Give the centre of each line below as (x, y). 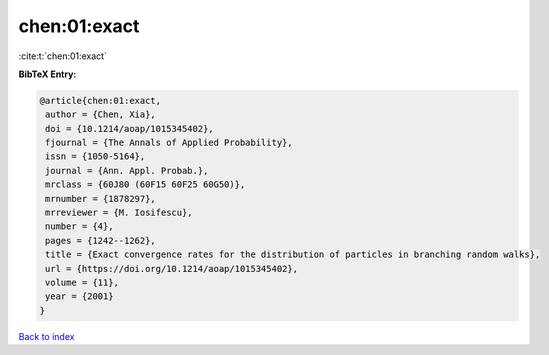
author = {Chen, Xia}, (101, 114)
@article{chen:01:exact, (100, 100)
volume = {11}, (82, 282)
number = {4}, (79, 226)
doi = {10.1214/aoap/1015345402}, (129, 128)
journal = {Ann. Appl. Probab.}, (127, 170)
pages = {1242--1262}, (101, 240)
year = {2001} (79, 296)
